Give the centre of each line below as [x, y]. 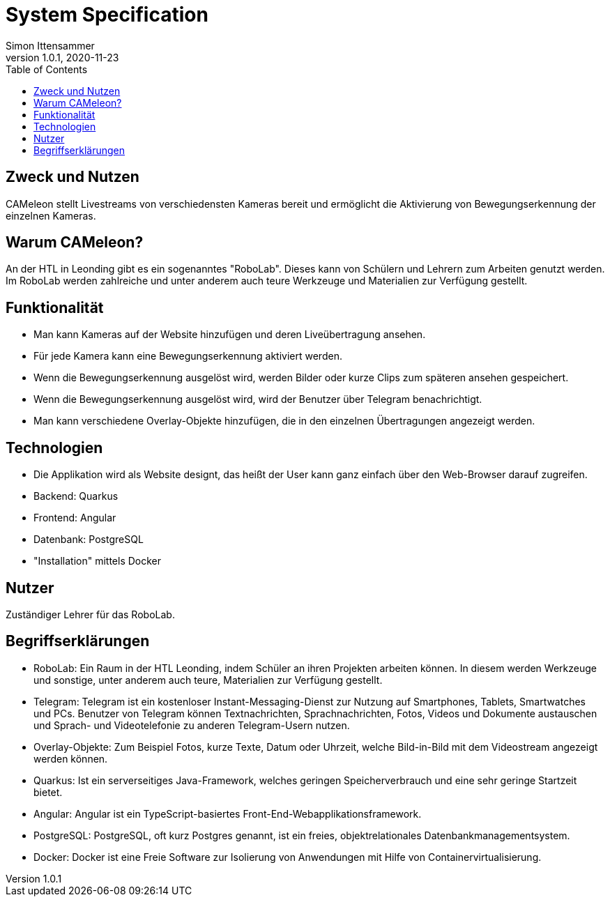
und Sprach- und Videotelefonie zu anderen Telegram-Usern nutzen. [192, 725]
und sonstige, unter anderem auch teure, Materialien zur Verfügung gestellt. [208, 680]
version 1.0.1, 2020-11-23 [62, 57]
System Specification [107, 15]
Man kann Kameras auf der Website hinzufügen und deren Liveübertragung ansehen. [230, 335]
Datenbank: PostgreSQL [89, 540]
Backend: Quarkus [76, 496]
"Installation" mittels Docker [98, 561]
